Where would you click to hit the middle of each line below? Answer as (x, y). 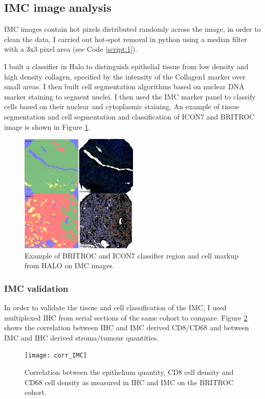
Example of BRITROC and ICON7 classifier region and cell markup (131, 255)
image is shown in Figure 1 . (47, 126)
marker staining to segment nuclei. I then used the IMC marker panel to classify (130, 96)
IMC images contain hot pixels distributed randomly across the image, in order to (132, 29)
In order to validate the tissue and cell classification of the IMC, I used (115, 307)
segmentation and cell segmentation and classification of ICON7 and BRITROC (129, 116)
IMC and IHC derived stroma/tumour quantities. (82, 337)
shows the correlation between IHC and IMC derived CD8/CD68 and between (127, 327)
